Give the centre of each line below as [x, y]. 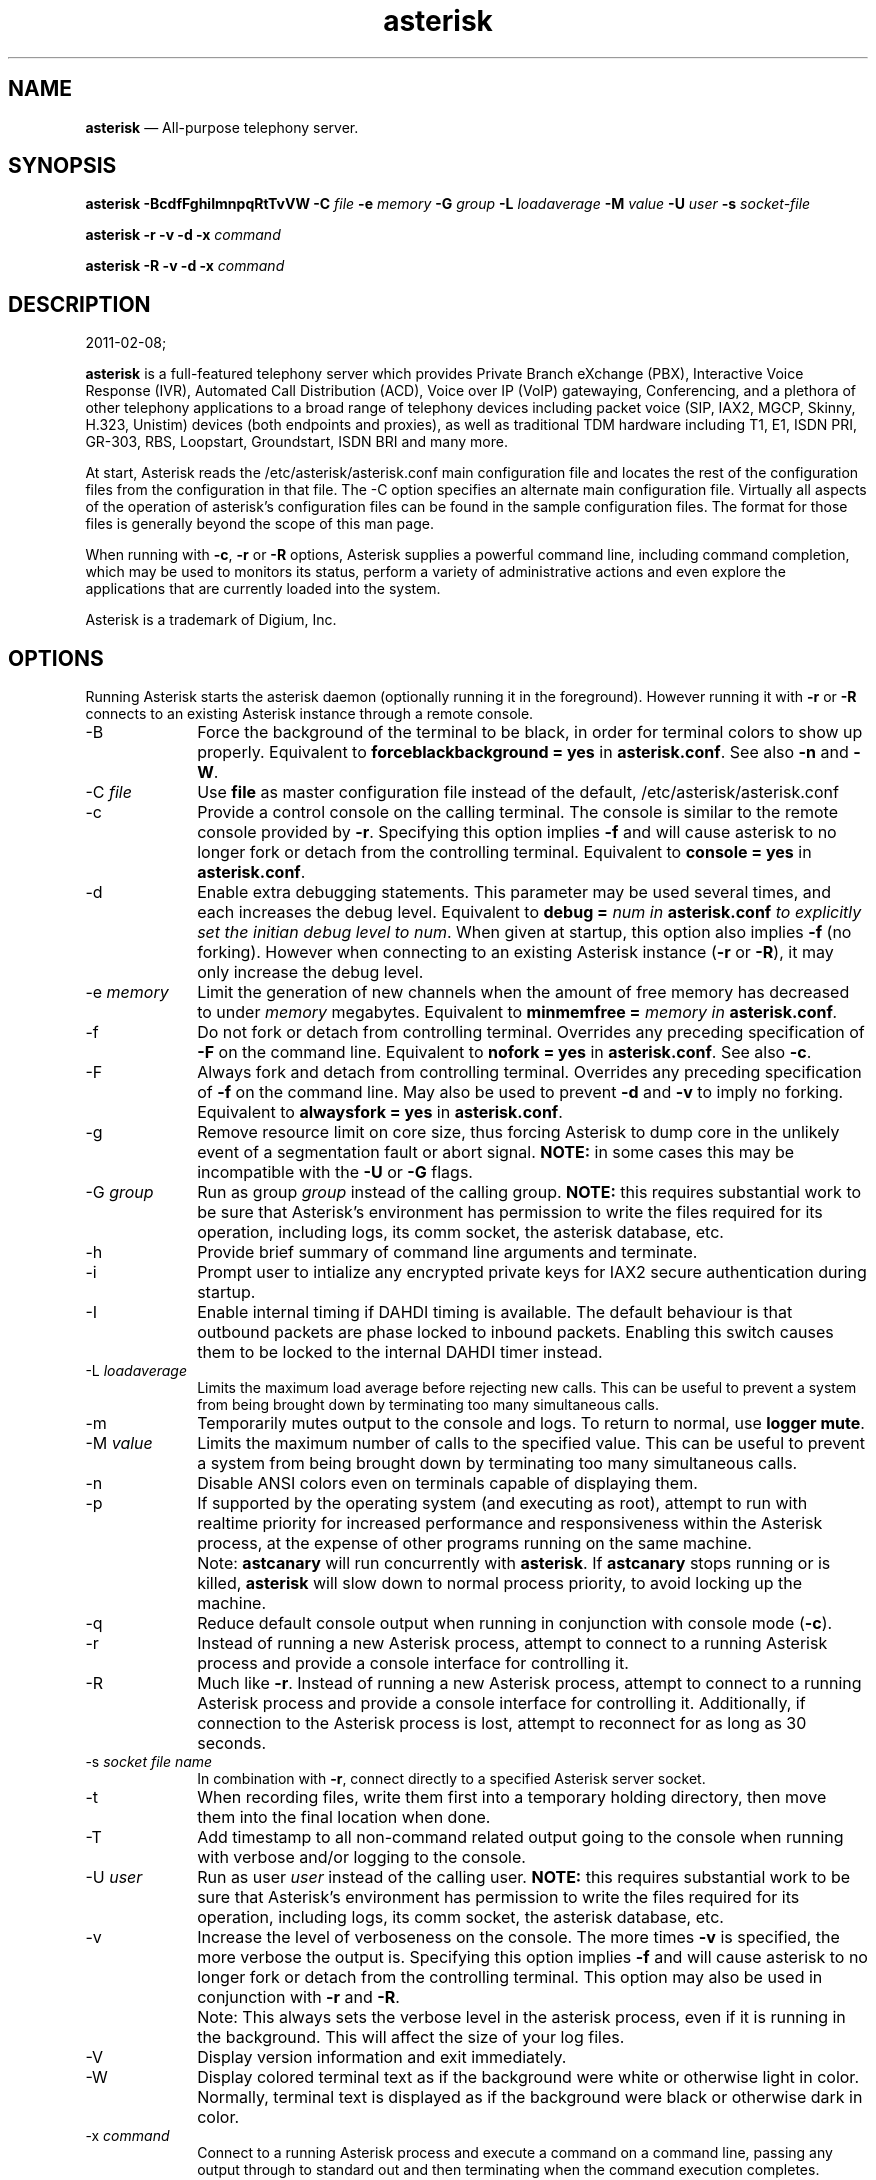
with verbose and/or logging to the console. [361, 1857]
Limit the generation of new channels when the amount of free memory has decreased [523, 992]
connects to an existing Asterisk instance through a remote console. [309, 714]
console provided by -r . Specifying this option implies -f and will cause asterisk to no [517, 832]
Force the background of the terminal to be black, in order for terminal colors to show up [530, 732]
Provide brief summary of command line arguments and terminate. [447, 1252]
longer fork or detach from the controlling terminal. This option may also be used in [510, 1977]
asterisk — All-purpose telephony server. [222, 127]
